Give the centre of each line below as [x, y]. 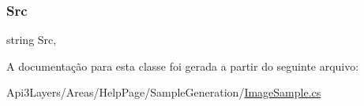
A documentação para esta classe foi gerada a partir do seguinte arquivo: [183, 66]
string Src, [32, 40]
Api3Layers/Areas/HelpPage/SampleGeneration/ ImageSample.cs [164, 92]
